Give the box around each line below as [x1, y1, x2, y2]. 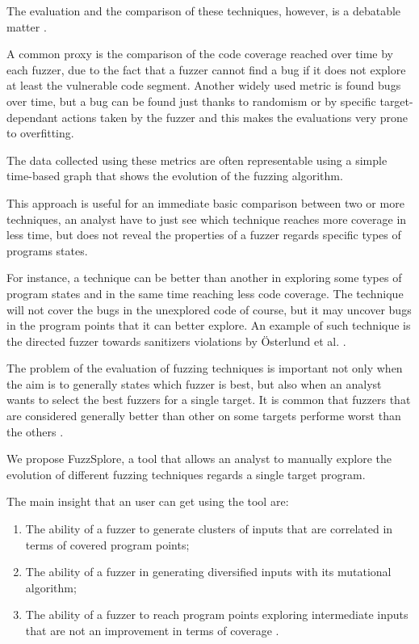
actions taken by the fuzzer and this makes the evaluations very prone [61, 108, 409, 125]
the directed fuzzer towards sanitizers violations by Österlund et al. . [6, 332, 346, 349]
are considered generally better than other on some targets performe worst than [6, 407, 401, 424]
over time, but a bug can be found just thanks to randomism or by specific [6, 92, 376, 109]
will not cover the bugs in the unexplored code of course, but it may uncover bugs [6, 301, 412, 318]
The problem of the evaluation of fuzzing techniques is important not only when [6, 360, 403, 377]
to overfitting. [6, 124, 74, 141]
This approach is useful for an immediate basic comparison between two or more [6, 194, 404, 211]
